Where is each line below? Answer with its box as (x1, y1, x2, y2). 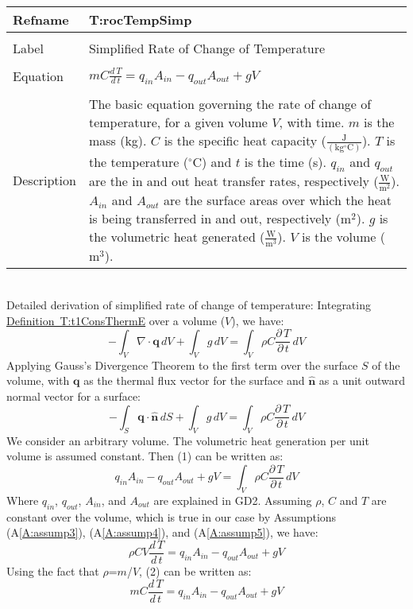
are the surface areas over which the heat (163, 191, 392, 210)
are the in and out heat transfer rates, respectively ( (88, 172, 379, 191)
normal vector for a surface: (6, 387, 141, 404)
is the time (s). (244, 152, 327, 171)
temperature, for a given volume (88, 113, 268, 131)
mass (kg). (88, 131, 147, 149)
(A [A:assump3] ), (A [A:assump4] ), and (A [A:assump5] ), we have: (6, 524, 318, 541)
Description (13, 170, 76, 189)
